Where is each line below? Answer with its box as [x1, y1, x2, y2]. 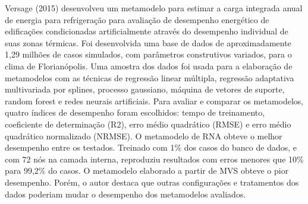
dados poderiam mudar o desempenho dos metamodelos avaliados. [5, 187, 246, 200]
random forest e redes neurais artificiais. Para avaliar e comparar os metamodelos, [5, 94, 304, 107]
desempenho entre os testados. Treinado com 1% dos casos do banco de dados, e [5, 141, 297, 154]
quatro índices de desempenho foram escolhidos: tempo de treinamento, [5, 106, 265, 119]
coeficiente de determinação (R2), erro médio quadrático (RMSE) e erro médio [5, 117, 291, 130]
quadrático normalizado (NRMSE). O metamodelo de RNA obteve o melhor [5, 129, 282, 142]
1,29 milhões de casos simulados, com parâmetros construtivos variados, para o [5, 48, 292, 60]
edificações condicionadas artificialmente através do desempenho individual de [5, 25, 288, 37]
